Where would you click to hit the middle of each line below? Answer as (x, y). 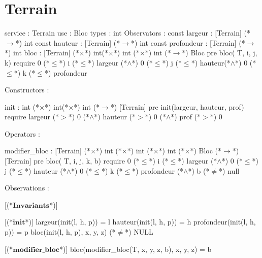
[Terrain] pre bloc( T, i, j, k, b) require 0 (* (72, 161)
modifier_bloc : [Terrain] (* (47, 151)
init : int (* (22, 106)
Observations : (27, 188)
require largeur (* (32, 117)
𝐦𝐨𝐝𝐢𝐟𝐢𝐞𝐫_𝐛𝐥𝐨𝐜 (36, 250)
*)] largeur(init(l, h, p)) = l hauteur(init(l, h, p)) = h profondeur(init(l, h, (140, 222)
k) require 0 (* (27, 62)
